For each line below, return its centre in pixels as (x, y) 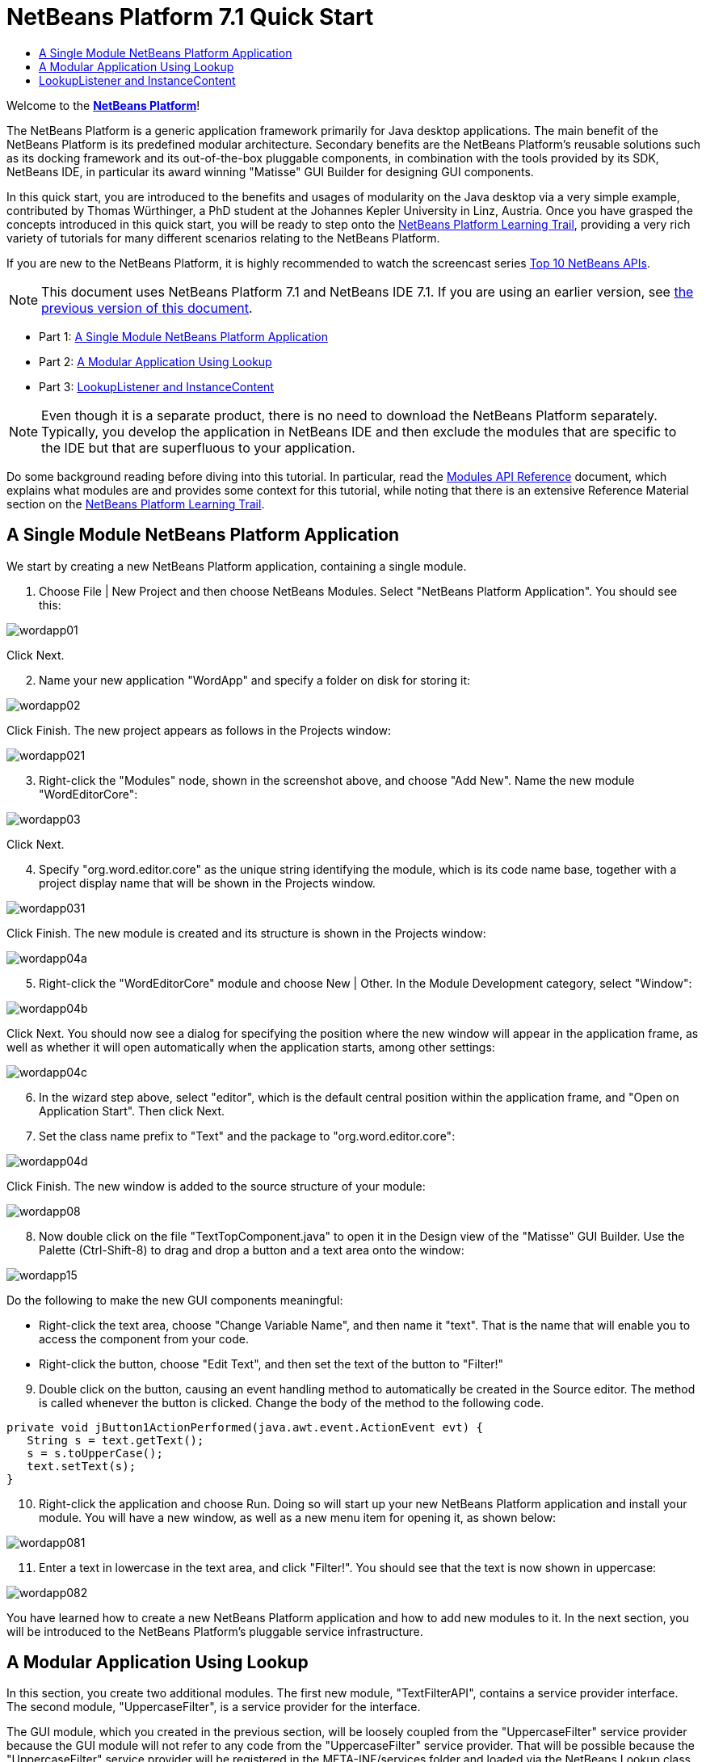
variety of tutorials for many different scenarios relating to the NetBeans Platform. (223, 238)
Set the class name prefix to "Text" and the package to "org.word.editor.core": (247, 1136)
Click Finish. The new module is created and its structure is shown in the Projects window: (246, 933)
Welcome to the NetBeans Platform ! (103, 105)
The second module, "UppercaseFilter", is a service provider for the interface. (214, 1707)
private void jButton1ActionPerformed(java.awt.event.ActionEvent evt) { (245, 1427)
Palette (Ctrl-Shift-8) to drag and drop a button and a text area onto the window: (252, 1250)
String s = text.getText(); (116, 1440)
